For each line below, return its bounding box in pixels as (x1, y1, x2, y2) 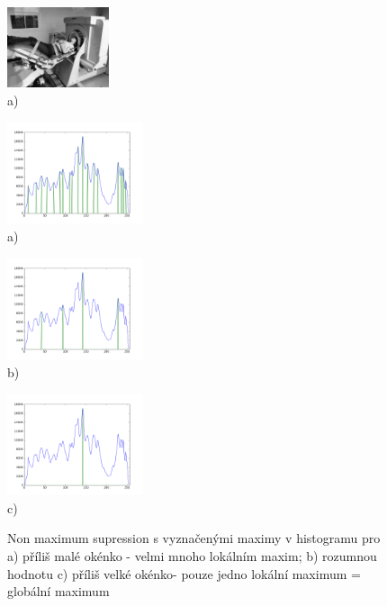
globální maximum (7, 582, 110, 601)
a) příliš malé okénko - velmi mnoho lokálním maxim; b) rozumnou (7, 547, 377, 565)
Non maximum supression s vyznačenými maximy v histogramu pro (7, 529, 381, 547)
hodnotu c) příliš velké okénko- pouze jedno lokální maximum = (7, 564, 361, 583)
